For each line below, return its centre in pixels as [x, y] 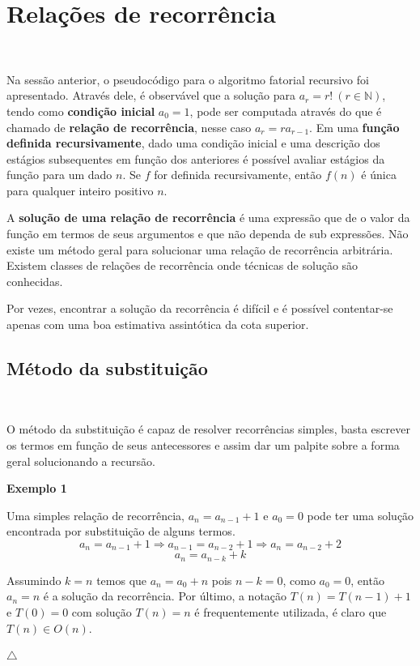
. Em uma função [354, 127]
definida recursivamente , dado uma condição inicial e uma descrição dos [193, 143]
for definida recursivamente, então [238, 175]
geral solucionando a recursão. [81, 461]
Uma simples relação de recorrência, [95, 515]
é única [379, 175]
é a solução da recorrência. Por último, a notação [165, 596]
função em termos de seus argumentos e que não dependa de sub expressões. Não [208, 234]
